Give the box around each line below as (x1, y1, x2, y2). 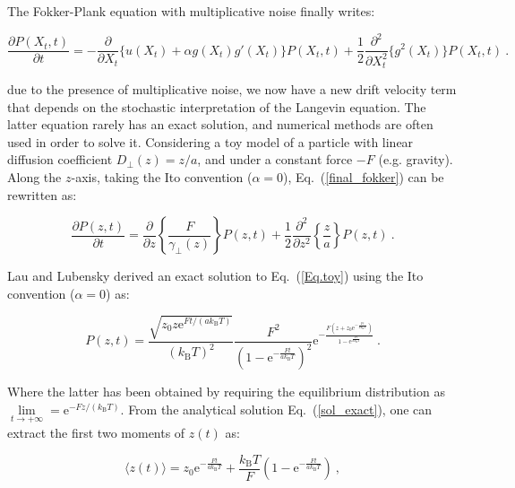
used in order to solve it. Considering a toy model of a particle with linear (7, 132, 414, 151)
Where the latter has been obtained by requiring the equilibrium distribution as (7, 382, 445, 401)
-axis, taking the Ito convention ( (71, 167, 253, 186)
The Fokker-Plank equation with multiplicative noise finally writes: (7, 2, 375, 20)
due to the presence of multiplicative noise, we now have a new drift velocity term (7, 79, 457, 98)
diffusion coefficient (7, 150, 113, 169)
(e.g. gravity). (378, 150, 453, 169)
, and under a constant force (197, 150, 353, 169)
